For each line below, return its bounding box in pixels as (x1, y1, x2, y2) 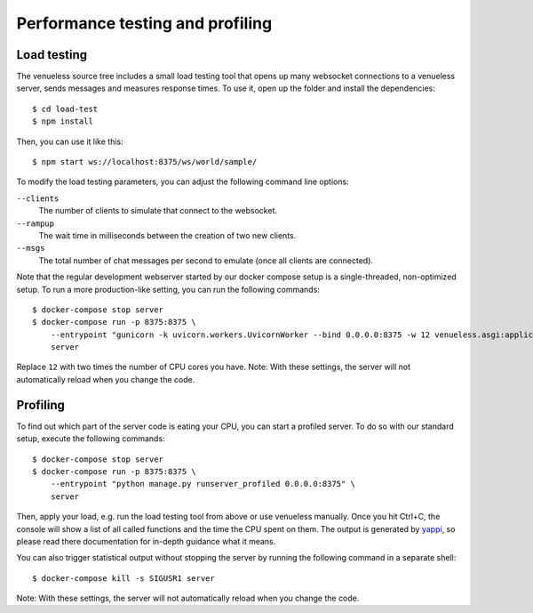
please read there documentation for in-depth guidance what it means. (16, 536, 276, 546)
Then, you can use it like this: (16, 136, 123, 147)
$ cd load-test (32, 103, 99, 114)
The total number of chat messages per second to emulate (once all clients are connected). (38, 254, 373, 266)
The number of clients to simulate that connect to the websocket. (38, 206, 278, 216)
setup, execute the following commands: (16, 433, 165, 444)
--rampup (16, 218, 55, 229)
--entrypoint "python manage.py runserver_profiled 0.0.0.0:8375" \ (50, 479, 355, 489)
